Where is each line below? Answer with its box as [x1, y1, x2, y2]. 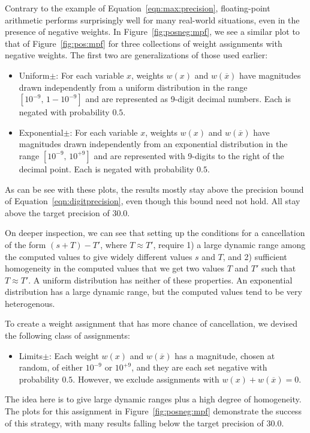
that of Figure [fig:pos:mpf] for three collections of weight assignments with [5, 37, 282, 49]
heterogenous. [5, 297, 55, 309]
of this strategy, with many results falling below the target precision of [5, 416, 264, 429]
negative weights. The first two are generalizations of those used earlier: [5, 49, 268, 61]
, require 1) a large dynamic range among [153, 238, 306, 250]
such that [261, 262, 296, 274]
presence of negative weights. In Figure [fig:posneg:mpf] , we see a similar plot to [5, 25, 300, 38]
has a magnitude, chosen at [174, 349, 275, 362]
